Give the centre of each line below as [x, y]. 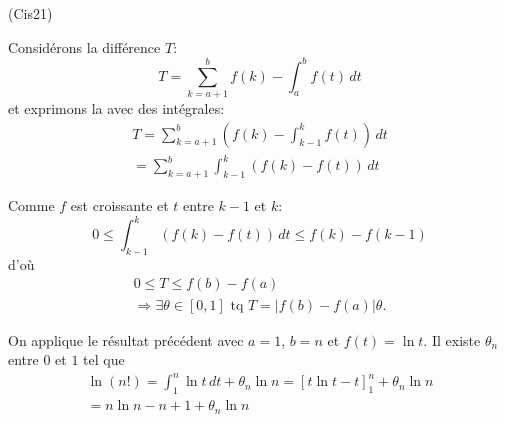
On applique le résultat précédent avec [126, 339]
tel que [104, 359]
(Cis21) [30, 13]
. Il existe [452, 339]
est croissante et [119, 204]
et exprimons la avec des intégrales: [116, 108]
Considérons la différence [84, 46]
